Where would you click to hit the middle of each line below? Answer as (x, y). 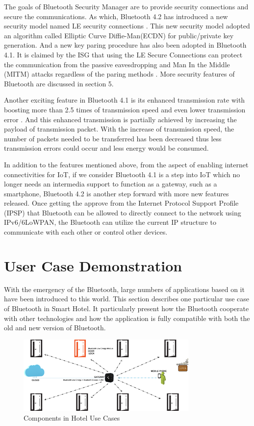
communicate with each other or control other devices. (86, 232)
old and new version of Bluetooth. (55, 328)
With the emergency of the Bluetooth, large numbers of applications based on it (124, 289)
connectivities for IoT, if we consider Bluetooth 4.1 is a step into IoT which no (122, 174)
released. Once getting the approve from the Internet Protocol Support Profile (121, 203)
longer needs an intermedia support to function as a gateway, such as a (111, 184)
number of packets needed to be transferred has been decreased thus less (113, 138)
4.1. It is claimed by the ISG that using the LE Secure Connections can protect (123, 54)
